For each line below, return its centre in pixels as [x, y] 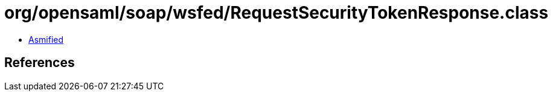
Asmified [46, 39]
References [40, 63]
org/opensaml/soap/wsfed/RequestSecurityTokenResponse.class [276, 13]
